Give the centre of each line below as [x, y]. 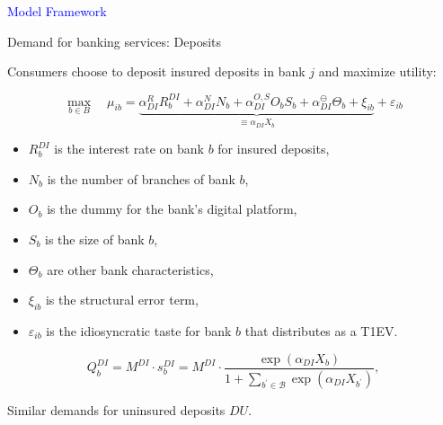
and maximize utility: [377, 71]
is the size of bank [95, 239]
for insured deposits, [274, 149]
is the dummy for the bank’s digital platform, [172, 209]
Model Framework [57, 11]
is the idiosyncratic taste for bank [139, 331]
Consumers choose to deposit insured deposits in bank [156, 71]
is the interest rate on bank [129, 149]
